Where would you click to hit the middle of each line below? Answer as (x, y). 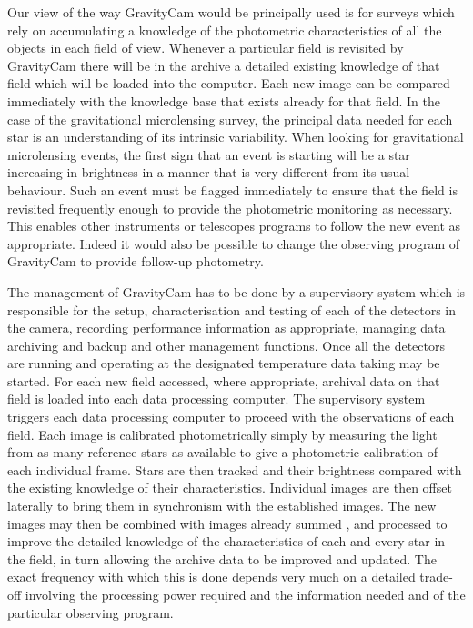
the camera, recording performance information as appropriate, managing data (226, 328)
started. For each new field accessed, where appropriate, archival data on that (224, 380)
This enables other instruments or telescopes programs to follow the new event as (234, 226)
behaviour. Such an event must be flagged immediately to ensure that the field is (232, 189)
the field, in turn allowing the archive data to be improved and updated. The (222, 558)
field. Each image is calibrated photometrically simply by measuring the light (222, 434)
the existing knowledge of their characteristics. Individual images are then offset (230, 488)
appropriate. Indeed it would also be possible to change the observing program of (234, 243)
